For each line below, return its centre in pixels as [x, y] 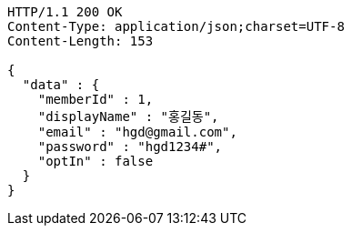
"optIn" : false [96, 161]
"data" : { [61, 85]
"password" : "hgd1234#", [130, 147]
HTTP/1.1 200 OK [65, 12]
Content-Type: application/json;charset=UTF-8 [176, 26]
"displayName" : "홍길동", [128, 116]
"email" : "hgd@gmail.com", [137, 132]
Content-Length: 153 [80, 41]
